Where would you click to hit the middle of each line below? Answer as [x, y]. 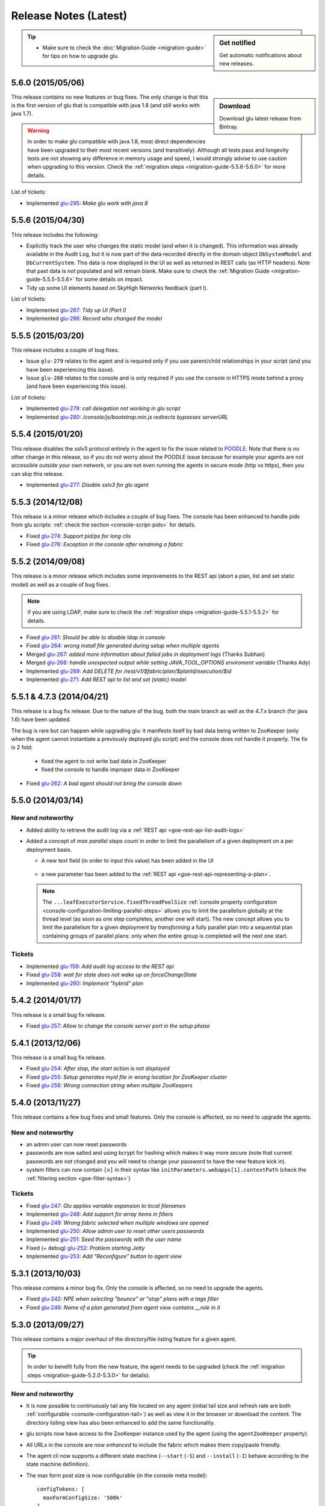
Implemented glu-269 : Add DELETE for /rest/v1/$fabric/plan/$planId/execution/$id [129, 671]
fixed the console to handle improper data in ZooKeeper [110, 770]
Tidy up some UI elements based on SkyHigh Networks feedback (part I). [117, 288]
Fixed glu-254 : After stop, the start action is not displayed [98, 1069]
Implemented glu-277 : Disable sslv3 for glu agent [87, 485]
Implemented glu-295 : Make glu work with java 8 [87, 203]
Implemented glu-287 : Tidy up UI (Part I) [76, 310]
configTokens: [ [61, 1489]
